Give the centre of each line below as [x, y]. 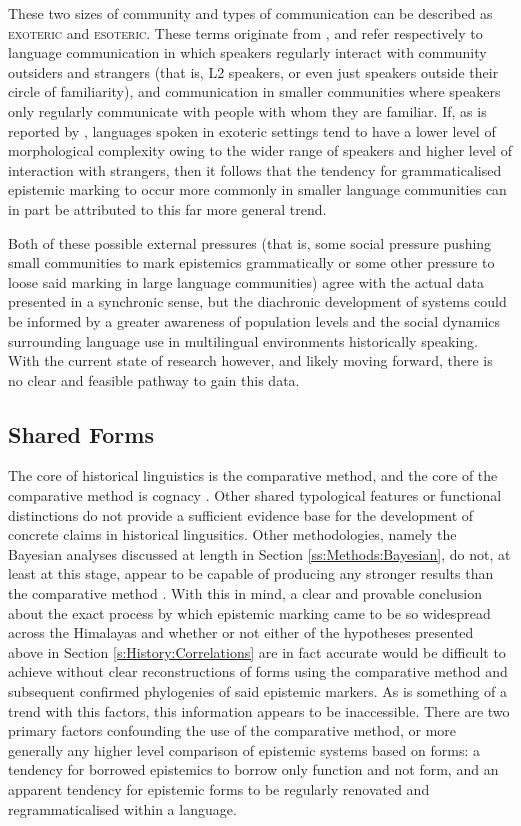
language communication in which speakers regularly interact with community [247, 52]
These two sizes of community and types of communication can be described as [250, 13]
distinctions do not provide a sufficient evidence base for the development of [241, 514]
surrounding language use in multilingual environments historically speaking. [243, 340]
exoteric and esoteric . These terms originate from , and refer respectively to [245, 32]
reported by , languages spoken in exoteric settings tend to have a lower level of [252, 130]
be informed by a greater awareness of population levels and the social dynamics [254, 320]
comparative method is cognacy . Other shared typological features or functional [255, 495]
